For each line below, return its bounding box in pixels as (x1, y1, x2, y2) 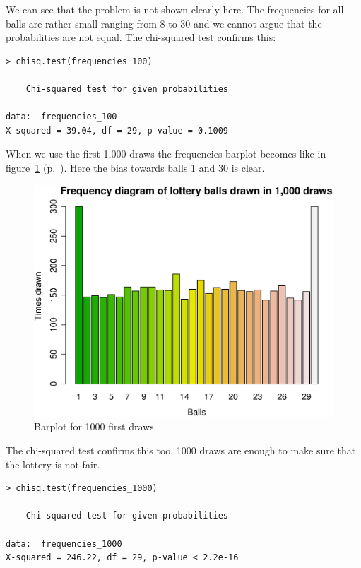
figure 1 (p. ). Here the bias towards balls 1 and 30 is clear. (6, 160, 265, 174)
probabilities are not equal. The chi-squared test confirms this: (6, 30, 276, 45)
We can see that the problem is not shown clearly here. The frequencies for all (6, 2, 344, 16)
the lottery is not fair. (6, 456, 100, 471)
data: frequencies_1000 (6, 538, 122, 549)
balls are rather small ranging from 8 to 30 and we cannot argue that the (6, 16, 322, 30)
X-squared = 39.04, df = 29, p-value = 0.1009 (6, 125, 228, 136)
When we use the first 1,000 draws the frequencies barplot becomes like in (6, 146, 326, 161)
